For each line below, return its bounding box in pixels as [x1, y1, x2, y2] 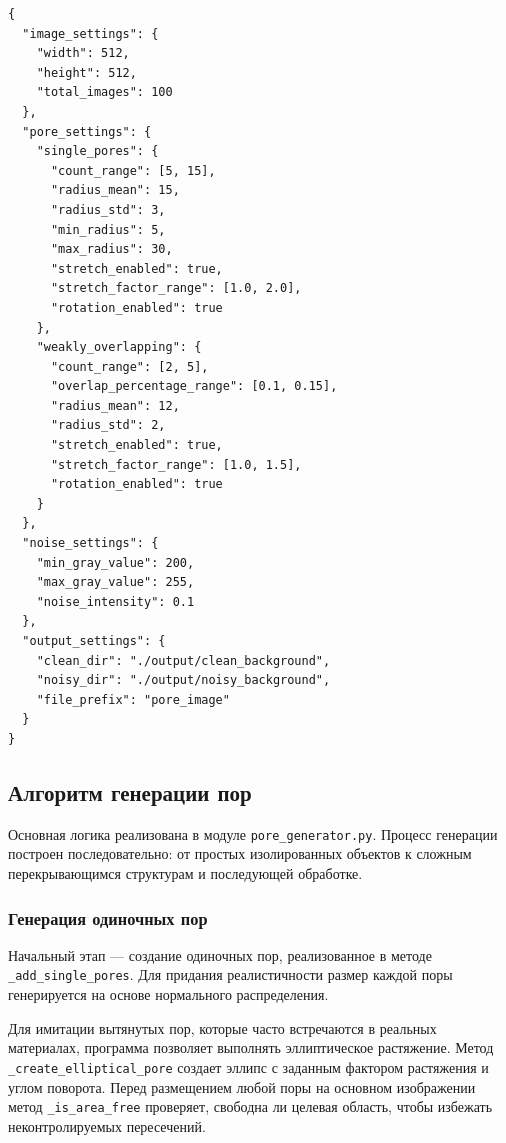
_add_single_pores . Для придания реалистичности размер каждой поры [8, 964, 453, 985]
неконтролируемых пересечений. [8, 1115, 206, 1136]
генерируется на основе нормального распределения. [8, 984, 329, 1005]
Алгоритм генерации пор [8, 776, 252, 807]
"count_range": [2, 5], [50, 359, 209, 374]
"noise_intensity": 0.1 [36, 594, 195, 609]
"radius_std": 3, [50, 202, 166, 217]
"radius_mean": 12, [50, 398, 180, 413]
